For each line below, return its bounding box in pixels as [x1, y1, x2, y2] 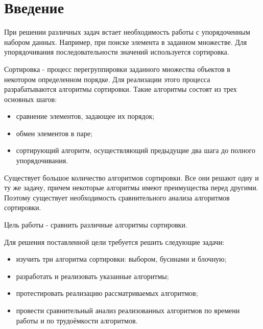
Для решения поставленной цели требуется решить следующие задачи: [4, 236, 225, 247]
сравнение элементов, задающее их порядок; [16, 111, 155, 121]
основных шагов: [4, 93, 57, 104]
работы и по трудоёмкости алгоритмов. [16, 315, 138, 325]
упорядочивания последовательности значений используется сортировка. [4, 46, 229, 57]
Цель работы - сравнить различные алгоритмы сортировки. [4, 219, 187, 230]
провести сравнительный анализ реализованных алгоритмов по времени [16, 305, 240, 315]
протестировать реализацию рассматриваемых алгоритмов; [16, 288, 198, 298]
